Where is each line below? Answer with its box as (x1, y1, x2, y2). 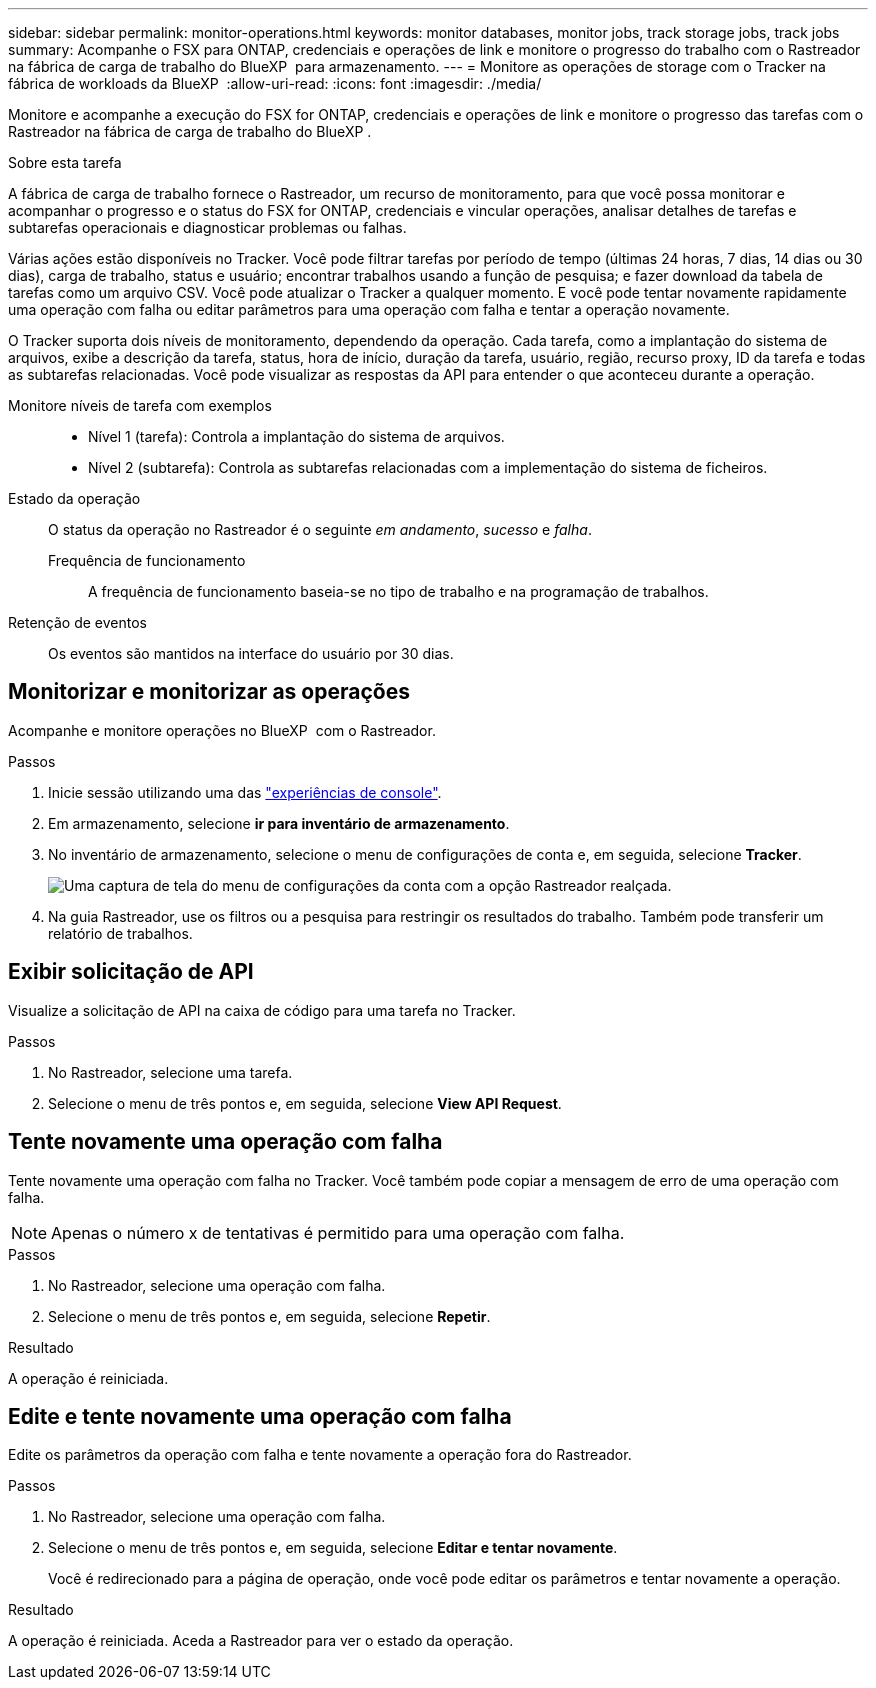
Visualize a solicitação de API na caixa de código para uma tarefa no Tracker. (8, 1001, 516, 1019)
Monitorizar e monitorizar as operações (8, 679, 410, 705)
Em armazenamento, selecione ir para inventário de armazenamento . (48, 814, 510, 832)
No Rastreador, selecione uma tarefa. (48, 1063, 293, 1081)
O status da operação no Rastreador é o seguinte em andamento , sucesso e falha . (48, 521, 592, 538)
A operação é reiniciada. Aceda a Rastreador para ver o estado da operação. (8, 1632, 514, 1650)
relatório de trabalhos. (48, 924, 193, 942)
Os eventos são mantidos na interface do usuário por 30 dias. (48, 645, 454, 662)
